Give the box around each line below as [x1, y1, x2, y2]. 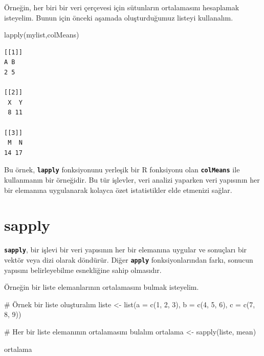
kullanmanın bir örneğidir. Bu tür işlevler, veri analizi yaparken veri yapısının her [4, 174, 260, 185]
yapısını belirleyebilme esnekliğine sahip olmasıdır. [4, 264, 162, 275]
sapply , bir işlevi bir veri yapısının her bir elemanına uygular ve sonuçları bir [4, 244, 247, 255]
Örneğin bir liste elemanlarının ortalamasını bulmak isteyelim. [4, 282, 199, 292]
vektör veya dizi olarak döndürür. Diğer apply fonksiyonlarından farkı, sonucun [4, 254, 253, 265]
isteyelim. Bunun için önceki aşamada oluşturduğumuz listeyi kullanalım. [4, 12, 233, 23]
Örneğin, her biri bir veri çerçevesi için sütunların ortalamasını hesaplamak [4, 2, 239, 12]
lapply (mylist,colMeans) [4, 29, 79, 40]
